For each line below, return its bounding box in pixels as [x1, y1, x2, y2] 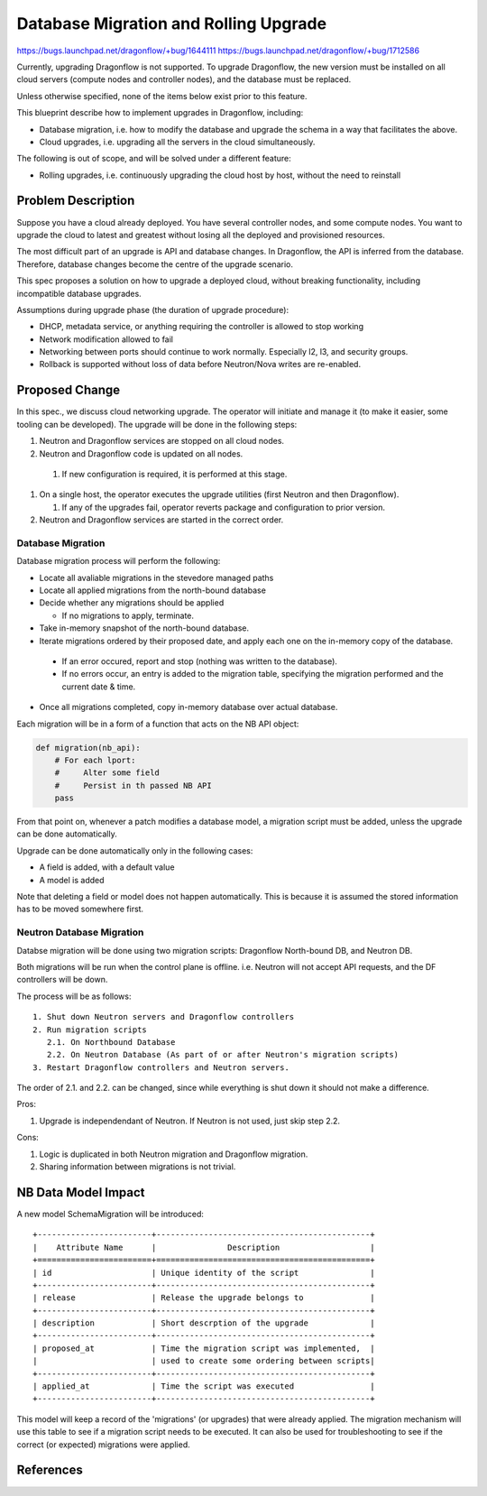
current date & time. [61, 681, 136, 692]
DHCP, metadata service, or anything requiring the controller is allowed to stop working [39, 321, 364, 332]
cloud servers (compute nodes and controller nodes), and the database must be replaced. [16, 74, 352, 85]
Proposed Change [16, 383, 121, 398]
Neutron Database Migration [16, 926, 144, 938]
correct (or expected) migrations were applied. [16, 1439, 190, 1450]
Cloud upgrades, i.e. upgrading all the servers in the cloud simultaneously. [39, 136, 316, 147]
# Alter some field [54, 768, 160, 778]
